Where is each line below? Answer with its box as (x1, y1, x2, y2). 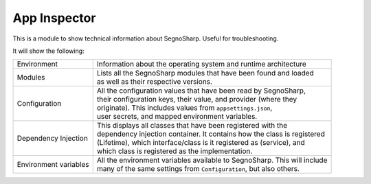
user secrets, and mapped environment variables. (96, 112, 258, 122)
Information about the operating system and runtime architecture (96, 59, 307, 69)
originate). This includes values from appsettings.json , (96, 103, 273, 113)
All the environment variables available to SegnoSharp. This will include (96, 155, 328, 165)
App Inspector (12, 10, 96, 25)
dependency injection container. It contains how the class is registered (96, 129, 326, 139)
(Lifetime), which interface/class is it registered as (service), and (96, 138, 305, 148)
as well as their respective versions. (96, 77, 213, 87)
